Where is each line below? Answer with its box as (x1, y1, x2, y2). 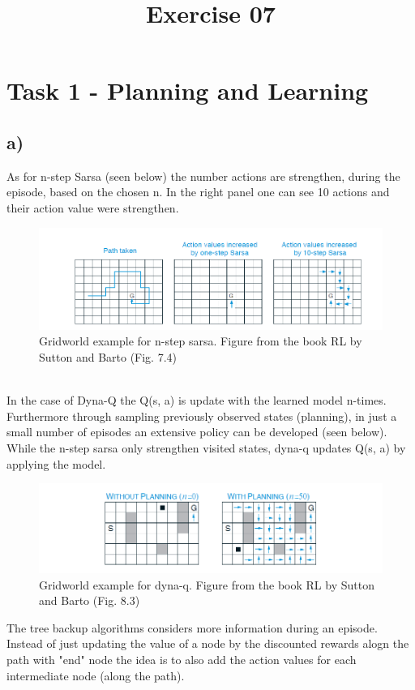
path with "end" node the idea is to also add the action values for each (6, 651, 357, 668)
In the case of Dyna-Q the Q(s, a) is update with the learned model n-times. (6, 392, 387, 409)
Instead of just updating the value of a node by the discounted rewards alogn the (6, 635, 409, 652)
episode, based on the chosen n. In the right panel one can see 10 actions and (6, 183, 390, 200)
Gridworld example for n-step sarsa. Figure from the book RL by (39, 332, 362, 349)
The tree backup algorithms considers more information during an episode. (6, 619, 378, 636)
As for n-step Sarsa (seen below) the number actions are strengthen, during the (6, 167, 400, 184)
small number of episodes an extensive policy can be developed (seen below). (6, 423, 387, 440)
